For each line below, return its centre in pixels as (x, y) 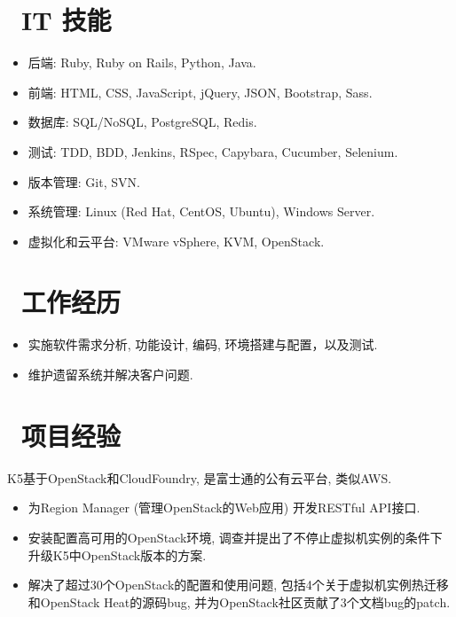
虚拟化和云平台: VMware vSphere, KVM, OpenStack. (176, 241)
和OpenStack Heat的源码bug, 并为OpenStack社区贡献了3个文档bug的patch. (239, 601)
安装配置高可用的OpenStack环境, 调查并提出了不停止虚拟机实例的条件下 (235, 537)
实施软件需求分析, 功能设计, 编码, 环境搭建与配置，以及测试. (203, 344)
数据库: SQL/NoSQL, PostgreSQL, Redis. (142, 122)
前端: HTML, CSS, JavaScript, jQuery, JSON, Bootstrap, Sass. (200, 92)
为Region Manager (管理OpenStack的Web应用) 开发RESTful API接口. (224, 508)
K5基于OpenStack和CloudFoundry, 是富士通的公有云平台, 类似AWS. (200, 477)
